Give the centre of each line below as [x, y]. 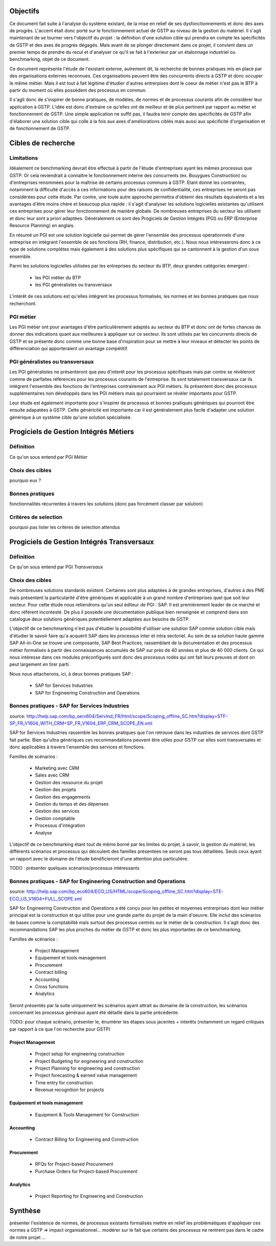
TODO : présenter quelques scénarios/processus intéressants [75, 868]
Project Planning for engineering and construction [87, 1068]
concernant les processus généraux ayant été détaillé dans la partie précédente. [94, 1013]
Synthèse [25, 1210]
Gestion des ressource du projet [69, 782]
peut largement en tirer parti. [40, 664]
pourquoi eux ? [25, 480]
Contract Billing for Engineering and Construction [87, 1139]
